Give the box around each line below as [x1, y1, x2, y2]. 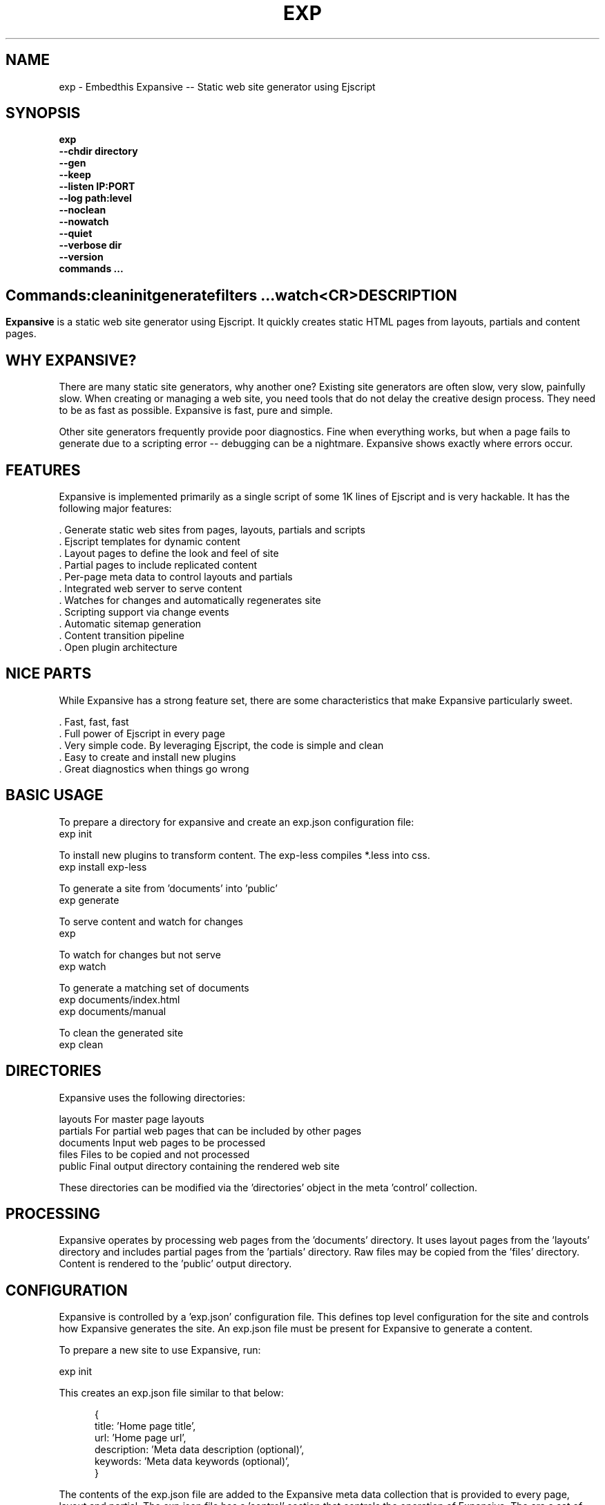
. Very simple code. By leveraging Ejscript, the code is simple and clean [59, 739, 384, 751]
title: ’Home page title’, [95, 1420, 196, 1432]
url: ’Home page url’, [95, 1432, 186, 1444]
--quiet [59, 227, 93, 240]
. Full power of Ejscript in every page [59, 727, 225, 739]
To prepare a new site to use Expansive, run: [59, 1344, 261, 1356]
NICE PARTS [6, 665, 92, 683]
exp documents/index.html [59, 993, 180, 1005]
